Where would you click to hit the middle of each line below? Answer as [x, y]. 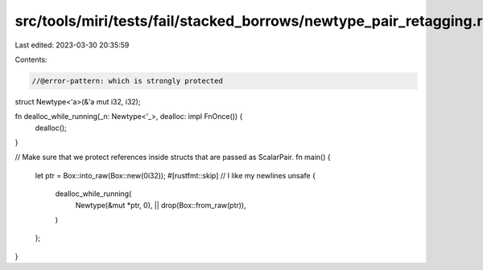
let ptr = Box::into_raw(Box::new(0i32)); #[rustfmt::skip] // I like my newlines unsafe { [175, 175]
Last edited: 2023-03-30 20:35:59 [72, 45]
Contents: [31, 59]
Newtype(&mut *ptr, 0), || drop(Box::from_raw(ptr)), [161, 205]
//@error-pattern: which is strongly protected [127, 81]
